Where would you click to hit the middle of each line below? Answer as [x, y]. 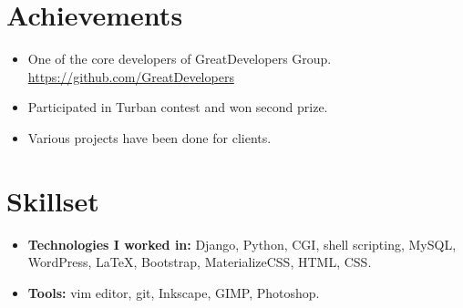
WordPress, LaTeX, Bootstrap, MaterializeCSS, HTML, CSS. [200, 262]
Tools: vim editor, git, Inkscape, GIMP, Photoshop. [174, 292]
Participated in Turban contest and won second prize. [178, 107]
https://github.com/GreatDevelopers [131, 76]
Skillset [53, 200]
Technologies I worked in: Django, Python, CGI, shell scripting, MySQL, [242, 244]
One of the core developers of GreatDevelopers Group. [180, 59]
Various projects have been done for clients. [149, 137]
